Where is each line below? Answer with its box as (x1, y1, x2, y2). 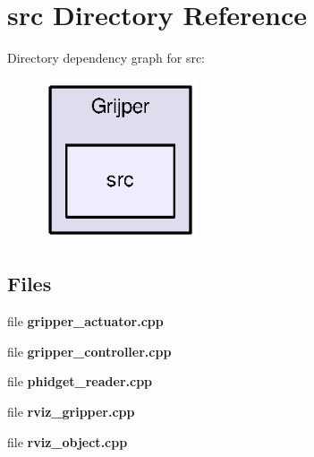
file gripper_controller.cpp (7, 341, 172, 360)
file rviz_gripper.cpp (7, 402, 135, 421)
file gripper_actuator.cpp (7, 312, 164, 331)
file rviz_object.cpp (7, 432, 128, 451)
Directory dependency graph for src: (7, 48, 205, 67)
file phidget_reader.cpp (7, 372, 153, 391)
